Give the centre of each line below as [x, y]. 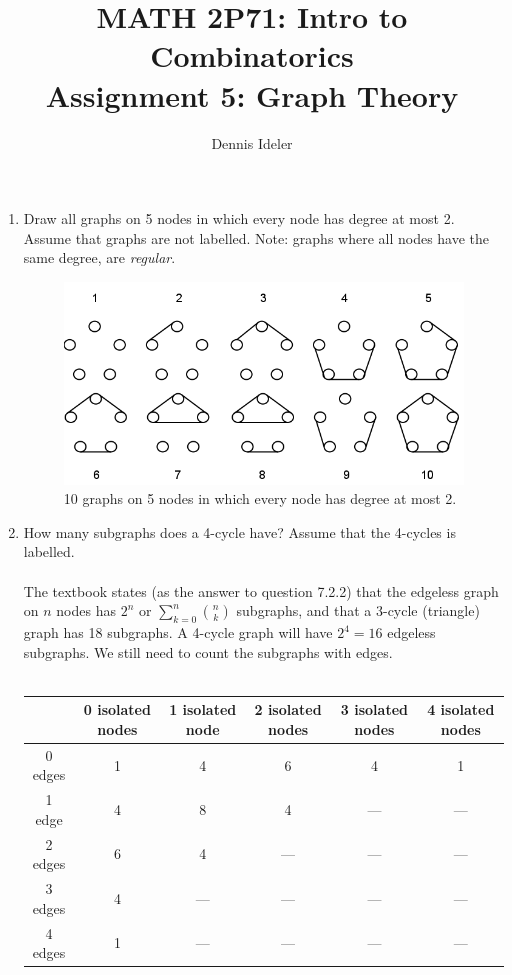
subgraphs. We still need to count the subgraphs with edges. [208, 651]
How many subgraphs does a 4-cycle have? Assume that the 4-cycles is [239, 531]
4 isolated [461, 709]
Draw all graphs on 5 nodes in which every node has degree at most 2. [239, 218]
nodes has [86, 610]
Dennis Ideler [252, 142]
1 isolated [203, 709]
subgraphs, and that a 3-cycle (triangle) [358, 610]
